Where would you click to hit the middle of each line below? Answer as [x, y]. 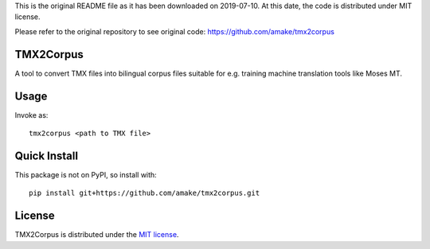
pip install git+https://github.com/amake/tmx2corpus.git [145, 193]
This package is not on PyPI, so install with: [86, 174]
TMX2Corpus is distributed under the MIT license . [97, 235]
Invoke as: [31, 115]
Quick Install [47, 156]
